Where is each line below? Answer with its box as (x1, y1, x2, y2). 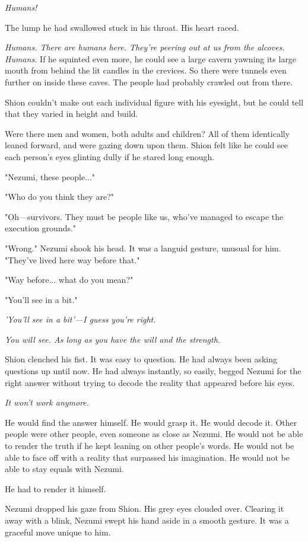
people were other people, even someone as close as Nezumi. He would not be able (5, 428, 303, 440)
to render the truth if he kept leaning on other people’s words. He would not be (5, 439, 294, 452)
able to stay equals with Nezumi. (5, 463, 124, 475)
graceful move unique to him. (5, 525, 111, 538)
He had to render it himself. (5, 482, 106, 495)
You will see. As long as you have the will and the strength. (5, 333, 221, 345)
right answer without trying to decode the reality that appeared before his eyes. (5, 376, 295, 388)
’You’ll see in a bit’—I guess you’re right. (5, 313, 156, 326)
